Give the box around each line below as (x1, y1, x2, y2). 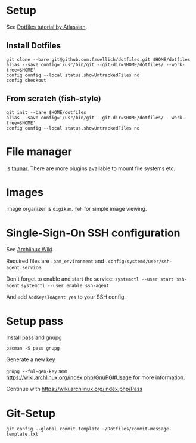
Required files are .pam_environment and (6, 257, 104, 264)
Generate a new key (6, 356, 55, 363)
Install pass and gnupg (6, 334, 62, 341)
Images (6, 186, 43, 199)
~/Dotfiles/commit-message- (102, 426, 172, 432)
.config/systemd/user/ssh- (105, 259, 173, 264)
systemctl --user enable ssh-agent (20, 283, 109, 289)
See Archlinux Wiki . (6, 246, 54, 253)
